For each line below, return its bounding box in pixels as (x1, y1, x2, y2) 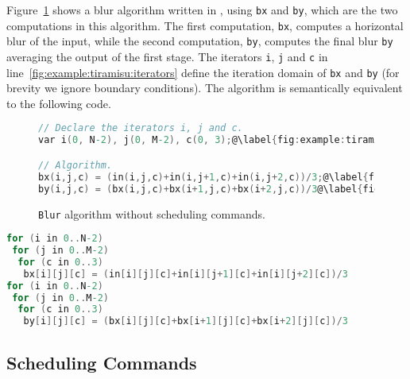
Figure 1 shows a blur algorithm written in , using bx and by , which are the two (6, 2, 398, 17)
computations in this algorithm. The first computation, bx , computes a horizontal (6, 17, 404, 33)
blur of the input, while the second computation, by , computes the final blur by (6, 33, 393, 49)
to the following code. (6, 95, 111, 111)
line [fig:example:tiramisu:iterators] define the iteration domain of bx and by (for (6, 64, 400, 80)
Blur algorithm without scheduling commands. (38, 205, 265, 222)
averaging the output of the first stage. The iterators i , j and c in (6, 48, 328, 64)
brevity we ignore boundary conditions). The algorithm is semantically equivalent (6, 79, 403, 96)
